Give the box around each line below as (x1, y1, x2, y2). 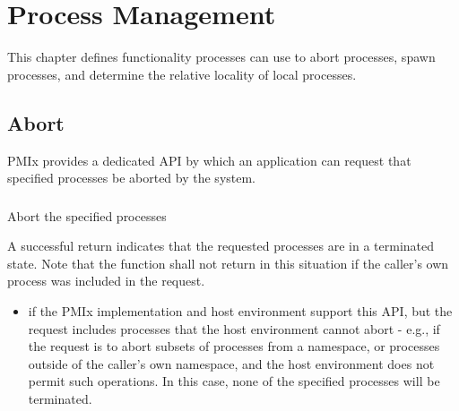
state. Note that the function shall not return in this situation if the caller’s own (7, 253, 449, 272)
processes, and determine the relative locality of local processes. (7, 64, 357, 83)
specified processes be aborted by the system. (7, 168, 256, 187)
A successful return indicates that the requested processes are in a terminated (7, 236, 435, 255)
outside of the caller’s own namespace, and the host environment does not (28, 354, 435, 372)
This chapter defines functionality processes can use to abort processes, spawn (7, 47, 436, 66)
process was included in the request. (7, 271, 205, 290)
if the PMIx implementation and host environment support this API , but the (28, 302, 453, 320)
